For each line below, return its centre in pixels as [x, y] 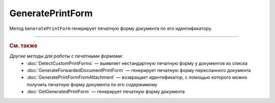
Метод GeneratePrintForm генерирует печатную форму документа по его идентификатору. [111, 28]
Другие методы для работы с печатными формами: [66, 56]
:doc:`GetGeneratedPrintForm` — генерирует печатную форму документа [106, 92]
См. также [23, 46]
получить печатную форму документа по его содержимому [92, 84]
